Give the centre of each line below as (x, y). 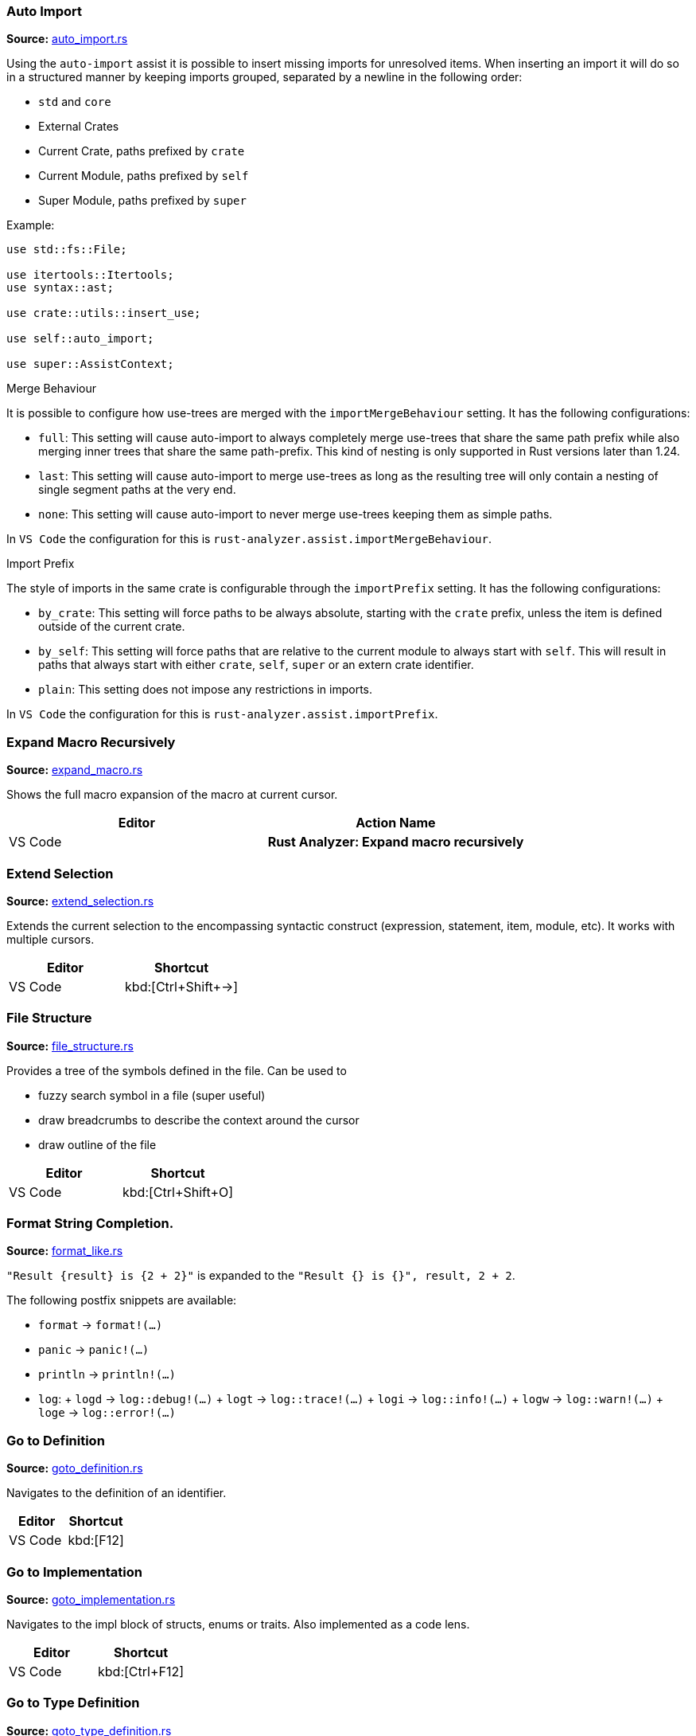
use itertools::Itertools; (90, 275)
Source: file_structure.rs (70, 1046)
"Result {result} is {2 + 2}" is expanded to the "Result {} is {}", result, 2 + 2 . (261, 1276)
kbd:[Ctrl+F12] (141, 1671)
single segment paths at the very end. (137, 490)
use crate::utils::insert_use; (104, 313)
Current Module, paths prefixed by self (144, 176)
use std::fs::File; (67, 250)
